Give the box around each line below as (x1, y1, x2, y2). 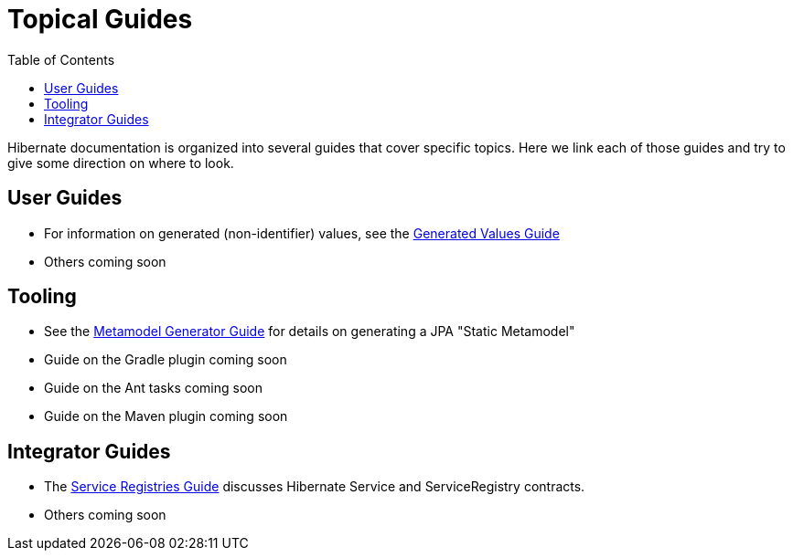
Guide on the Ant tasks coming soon (44, 380, 263, 396)
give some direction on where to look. (7, 154, 234, 171)
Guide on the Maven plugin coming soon (44, 408, 288, 425)
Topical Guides (7, 4, 193, 35)
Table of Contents (7, 51, 115, 68)
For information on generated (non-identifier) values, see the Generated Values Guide (44, 225, 560, 241)
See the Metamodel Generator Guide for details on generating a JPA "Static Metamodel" (44, 323, 575, 340)
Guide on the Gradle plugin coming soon (44, 352, 287, 368)
